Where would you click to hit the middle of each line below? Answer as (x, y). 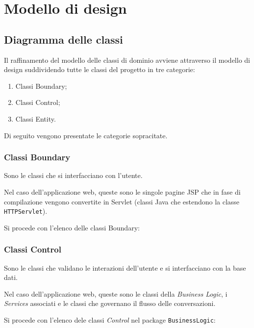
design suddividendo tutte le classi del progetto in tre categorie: (100, 69)
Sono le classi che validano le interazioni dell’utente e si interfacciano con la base (125, 267)
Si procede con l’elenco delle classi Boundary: (72, 227)
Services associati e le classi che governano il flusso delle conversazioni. (110, 303)
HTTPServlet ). (26, 211)
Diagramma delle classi (63, 39)
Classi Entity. (36, 118)
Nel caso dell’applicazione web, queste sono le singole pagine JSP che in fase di (122, 191)
